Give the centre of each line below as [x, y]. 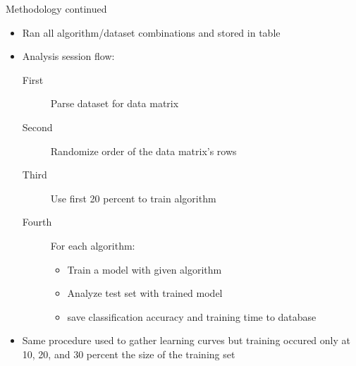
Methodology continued [56, 8]
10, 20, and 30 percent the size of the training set [129, 354]
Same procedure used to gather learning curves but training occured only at [186, 340]
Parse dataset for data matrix [115, 103]
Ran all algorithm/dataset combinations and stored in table [151, 32]
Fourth [37, 222]
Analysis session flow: [68, 56]
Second [37, 127]
